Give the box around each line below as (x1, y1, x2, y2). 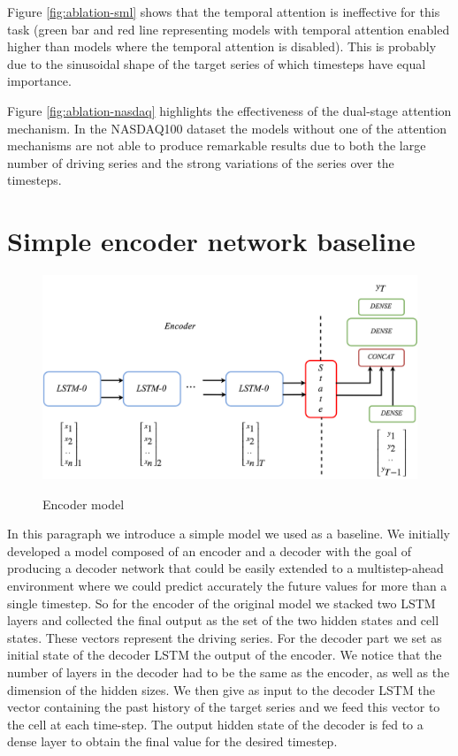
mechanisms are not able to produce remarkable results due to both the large (7, 136, 426, 155)
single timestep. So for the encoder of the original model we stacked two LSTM (7, 593, 436, 612)
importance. (7, 72, 72, 90)
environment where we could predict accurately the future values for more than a (7, 577, 447, 595)
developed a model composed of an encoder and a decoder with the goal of (7, 541, 412, 560)
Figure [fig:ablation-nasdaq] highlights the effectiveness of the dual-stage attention (7, 101, 452, 119)
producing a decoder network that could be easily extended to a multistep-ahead (7, 559, 444, 577)
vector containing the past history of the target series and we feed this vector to (7, 698, 440, 716)
